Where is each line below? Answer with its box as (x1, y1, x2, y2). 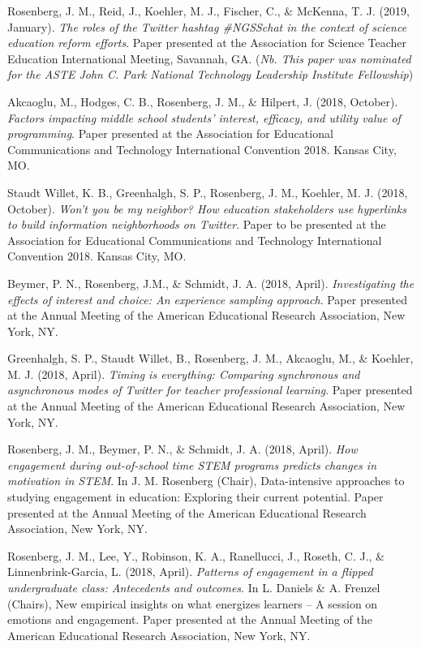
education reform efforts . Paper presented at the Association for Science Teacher (7, 34, 407, 51)
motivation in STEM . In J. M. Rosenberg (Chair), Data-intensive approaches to (7, 472, 405, 489)
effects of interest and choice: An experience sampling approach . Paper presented (7, 290, 407, 307)
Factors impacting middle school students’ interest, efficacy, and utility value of (7, 109, 401, 126)
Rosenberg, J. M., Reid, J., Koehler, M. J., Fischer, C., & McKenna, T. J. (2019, (7, 2, 410, 19)
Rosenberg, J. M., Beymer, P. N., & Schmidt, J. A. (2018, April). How (7, 441, 358, 458)
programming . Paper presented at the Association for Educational (7, 125, 333, 142)
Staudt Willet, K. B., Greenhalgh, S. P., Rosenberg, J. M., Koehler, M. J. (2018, (7, 183, 408, 200)
